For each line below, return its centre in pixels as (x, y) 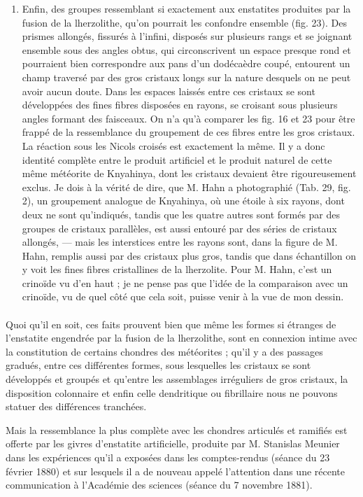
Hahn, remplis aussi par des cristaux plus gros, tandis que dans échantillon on (189, 255)
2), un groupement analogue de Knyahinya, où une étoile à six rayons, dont (183, 201)
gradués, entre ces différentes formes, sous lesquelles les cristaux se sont (158, 365)
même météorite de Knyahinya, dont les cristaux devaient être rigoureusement (189, 173)
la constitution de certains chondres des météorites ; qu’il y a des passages (164, 351)
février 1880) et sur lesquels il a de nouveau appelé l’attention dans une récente (176, 471)
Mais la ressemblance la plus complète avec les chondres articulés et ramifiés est (177, 429)
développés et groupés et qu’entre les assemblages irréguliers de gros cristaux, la (177, 379)
